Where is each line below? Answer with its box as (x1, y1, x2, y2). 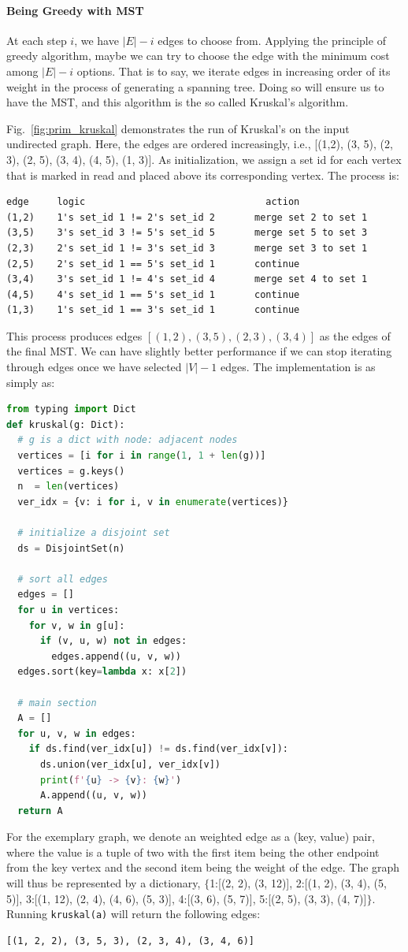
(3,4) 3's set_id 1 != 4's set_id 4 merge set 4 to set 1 (6, 273, 368, 285)
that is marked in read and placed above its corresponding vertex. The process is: (6, 166, 399, 183)
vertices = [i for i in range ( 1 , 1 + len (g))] (17, 450, 266, 462)
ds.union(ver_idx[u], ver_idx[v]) (39, 758, 221, 770)
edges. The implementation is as (220, 359, 376, 375)
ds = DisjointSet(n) (17, 542, 125, 554)
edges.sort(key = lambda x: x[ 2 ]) (17, 666, 187, 678)
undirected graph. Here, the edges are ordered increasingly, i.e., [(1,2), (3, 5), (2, (6, 136, 393, 152)
